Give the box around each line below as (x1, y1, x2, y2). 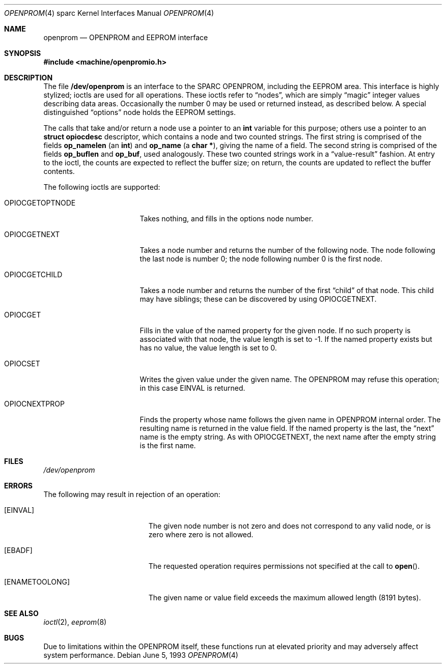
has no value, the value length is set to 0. (140, 343, 277, 352)
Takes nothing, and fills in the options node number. (140, 214, 314, 223)
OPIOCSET (4, 359, 40, 368)
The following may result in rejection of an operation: (43, 490, 220, 499)
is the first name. (140, 441, 196, 450)
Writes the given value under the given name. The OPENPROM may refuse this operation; (140, 375, 439, 384)
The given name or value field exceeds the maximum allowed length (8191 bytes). (148, 593, 421, 602)
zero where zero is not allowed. (148, 530, 254, 539)
